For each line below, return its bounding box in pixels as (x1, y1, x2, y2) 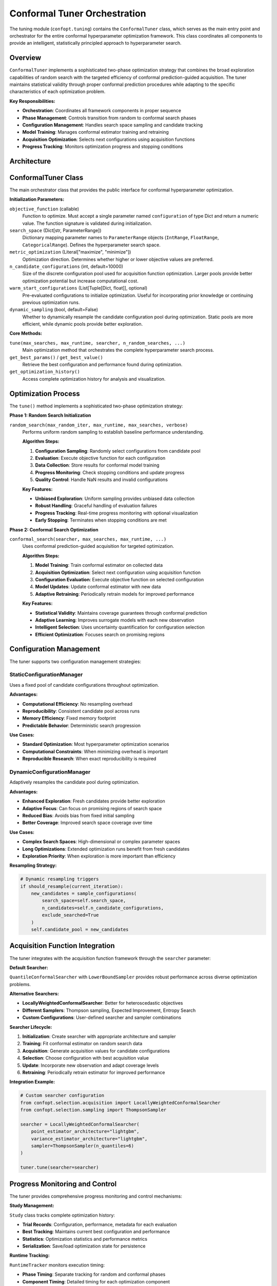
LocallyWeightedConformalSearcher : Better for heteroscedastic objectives (22, 1000, 183, 1006)
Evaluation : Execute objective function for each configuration (35, 455, 166, 461)
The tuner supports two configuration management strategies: (9, 658, 141, 665)
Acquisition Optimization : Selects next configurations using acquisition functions (22, 136, 195, 142)
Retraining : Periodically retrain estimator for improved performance (22, 1069, 165, 1075)
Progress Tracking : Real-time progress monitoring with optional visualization (35, 510, 199, 516)
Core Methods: (9, 330, 43, 336)
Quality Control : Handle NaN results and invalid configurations (35, 476, 168, 483)
